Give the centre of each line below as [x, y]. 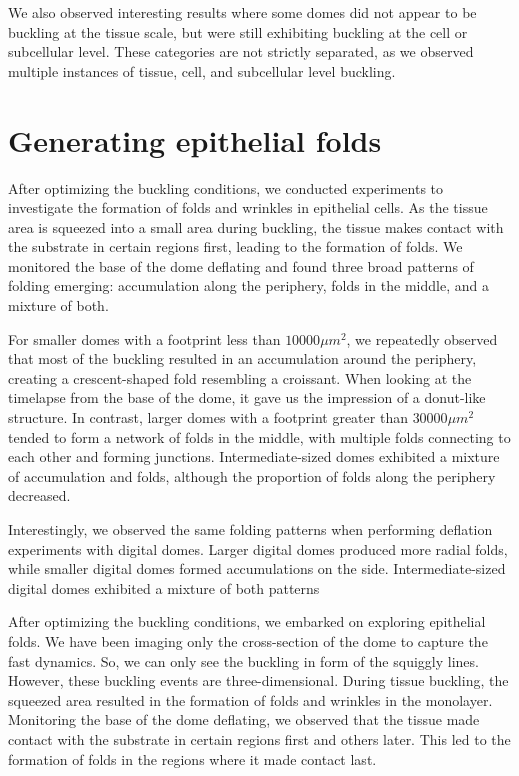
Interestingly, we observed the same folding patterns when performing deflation [250, 529]
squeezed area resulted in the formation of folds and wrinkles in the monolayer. [250, 699]
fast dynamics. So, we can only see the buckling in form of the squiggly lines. [243, 660]
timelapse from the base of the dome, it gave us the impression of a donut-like [247, 397]
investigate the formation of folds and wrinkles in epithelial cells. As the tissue [248, 207]
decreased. [39, 495]
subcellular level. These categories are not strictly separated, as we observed [241, 51]
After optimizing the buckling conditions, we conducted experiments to [226, 187]
